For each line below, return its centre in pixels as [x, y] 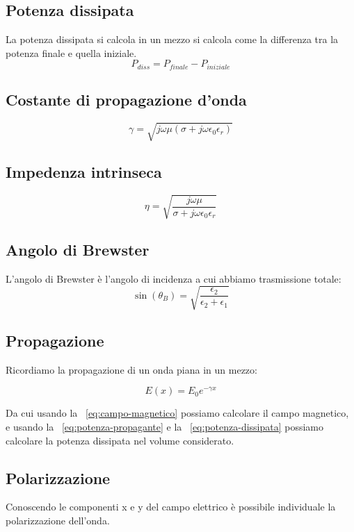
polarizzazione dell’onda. [58, 521]
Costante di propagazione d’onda [126, 100]
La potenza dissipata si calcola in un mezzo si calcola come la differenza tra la [172, 39]
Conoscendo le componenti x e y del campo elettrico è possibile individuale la [171, 507]
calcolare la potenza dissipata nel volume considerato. [120, 440]
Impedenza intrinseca [84, 171]
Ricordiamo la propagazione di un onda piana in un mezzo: [131, 369]
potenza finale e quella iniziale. [71, 52]
